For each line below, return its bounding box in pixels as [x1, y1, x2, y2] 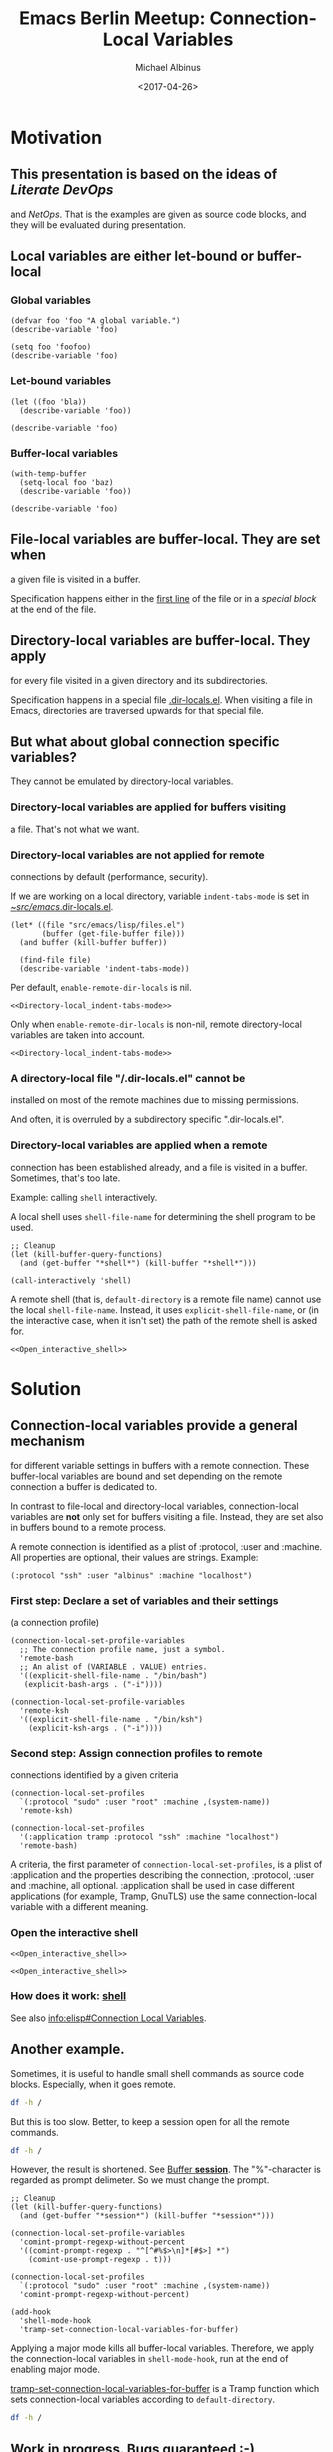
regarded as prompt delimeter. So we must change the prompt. [10, 2174, 270, 2186]
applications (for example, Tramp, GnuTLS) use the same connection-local [10, 1890, 318, 1902]
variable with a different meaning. [10, 1901, 149, 1913]
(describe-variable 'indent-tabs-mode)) [19, 964, 190, 974]
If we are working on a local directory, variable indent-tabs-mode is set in [10, 890, 310, 902]
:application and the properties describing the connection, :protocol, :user [10, 1869, 315, 1881]
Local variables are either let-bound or [10, 248, 255, 265]
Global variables [10, 293, 92, 307]
